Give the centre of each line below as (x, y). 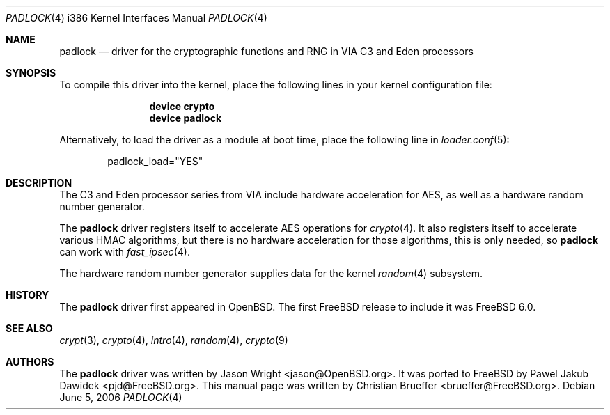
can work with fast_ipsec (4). (125, 252)
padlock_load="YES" (155, 161)
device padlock (186, 118)
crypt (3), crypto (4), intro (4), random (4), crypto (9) (174, 340)
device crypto (182, 106)
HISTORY (28, 295)
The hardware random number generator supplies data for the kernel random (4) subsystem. (271, 273)
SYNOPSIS (31, 73)
